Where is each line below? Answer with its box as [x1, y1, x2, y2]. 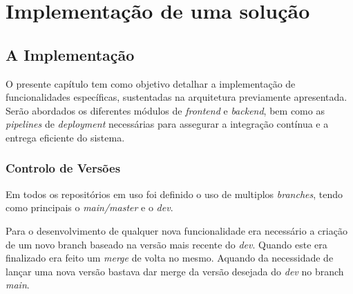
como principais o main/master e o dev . [6, 200, 173, 215]
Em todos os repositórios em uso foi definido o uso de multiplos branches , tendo [6, 186, 343, 201]
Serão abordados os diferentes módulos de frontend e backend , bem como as [6, 103, 325, 117]
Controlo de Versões [6, 159, 121, 177]
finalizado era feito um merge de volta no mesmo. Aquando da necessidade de [6, 251, 334, 265]
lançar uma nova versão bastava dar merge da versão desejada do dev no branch [6, 264, 344, 278]
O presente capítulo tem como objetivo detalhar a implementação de [6, 76, 296, 90]
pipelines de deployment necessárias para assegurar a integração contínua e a [6, 117, 329, 131]
